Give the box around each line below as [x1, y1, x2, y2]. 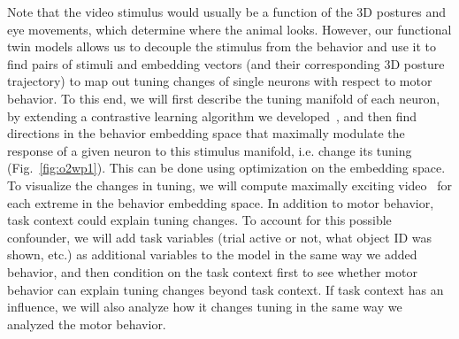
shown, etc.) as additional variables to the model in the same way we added [7, 245, 417, 264]
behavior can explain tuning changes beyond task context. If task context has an [7, 280, 444, 298]
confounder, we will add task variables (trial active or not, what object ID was [7, 227, 432, 246]
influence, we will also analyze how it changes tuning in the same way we [7, 297, 402, 316]
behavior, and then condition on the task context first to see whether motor [7, 262, 417, 281]
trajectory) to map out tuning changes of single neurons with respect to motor [7, 72, 432, 90]
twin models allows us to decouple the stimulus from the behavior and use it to [7, 37, 437, 56]
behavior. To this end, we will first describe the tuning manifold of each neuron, [7, 89, 440, 107]
